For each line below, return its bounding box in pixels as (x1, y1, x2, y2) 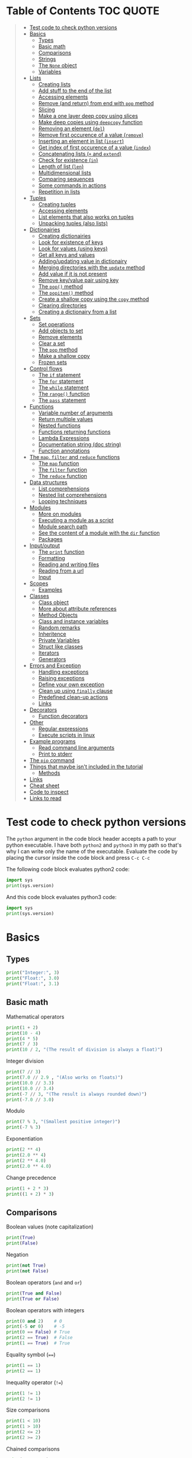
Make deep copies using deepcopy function (38, 118, 143, 125)
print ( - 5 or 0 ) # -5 (6, 1324, 65, 1330)
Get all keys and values (38, 251, 95, 258)
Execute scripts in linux (38, 731, 95, 739)
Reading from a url (38, 567, 84, 574)
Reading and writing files (38, 561, 100, 568)
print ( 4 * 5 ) (6, 1036, 39, 1042)
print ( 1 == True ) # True (6, 1340, 70, 1346)
